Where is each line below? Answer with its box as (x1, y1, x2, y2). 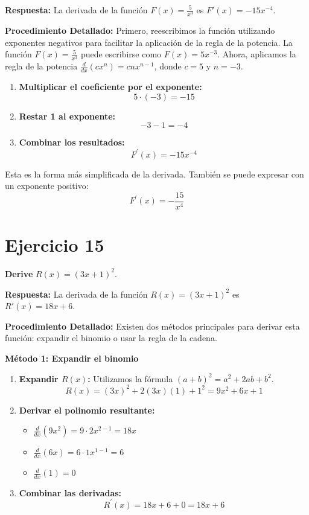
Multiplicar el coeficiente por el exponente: (19, 80, 202, 93)
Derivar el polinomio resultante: (19, 403, 155, 416)
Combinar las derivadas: (19, 486, 122, 499)
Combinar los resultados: (19, 136, 125, 149)
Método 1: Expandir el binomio (5, 351, 139, 364)
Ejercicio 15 (5, 232, 104, 257)
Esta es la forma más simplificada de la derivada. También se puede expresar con (5, 167, 304, 180)
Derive (5, 267, 33, 280)
